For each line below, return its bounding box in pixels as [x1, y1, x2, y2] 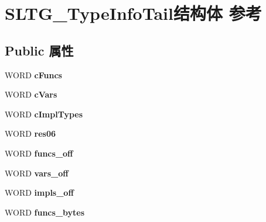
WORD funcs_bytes [5, 206, 85, 218]
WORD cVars [5, 88, 57, 100]
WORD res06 [5, 127, 56, 140]
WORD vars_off [5, 166, 69, 179]
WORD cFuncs [5, 68, 62, 81]
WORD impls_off [5, 186, 74, 199]
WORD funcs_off [5, 147, 73, 159]
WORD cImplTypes [5, 107, 83, 120]
